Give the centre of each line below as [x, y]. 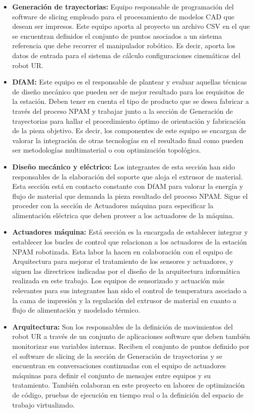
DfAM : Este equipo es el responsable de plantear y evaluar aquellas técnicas [129, 82]
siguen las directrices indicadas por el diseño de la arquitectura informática [126, 271]
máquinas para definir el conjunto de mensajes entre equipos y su [111, 375]
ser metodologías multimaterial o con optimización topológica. [106, 150]
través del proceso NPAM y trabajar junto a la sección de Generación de [123, 111]
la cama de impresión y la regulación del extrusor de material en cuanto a [124, 300]
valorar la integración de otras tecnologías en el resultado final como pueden [128, 140]
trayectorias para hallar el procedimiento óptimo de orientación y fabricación [129, 121]
